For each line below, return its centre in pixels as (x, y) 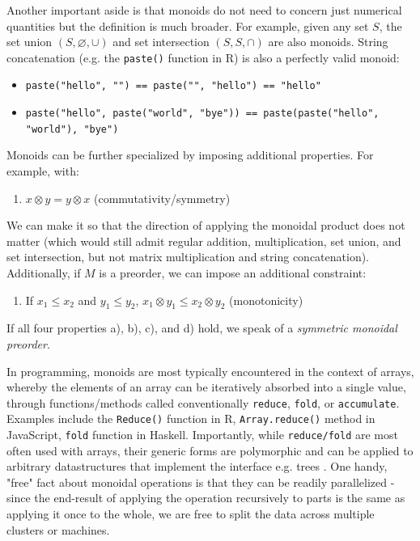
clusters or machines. (58, 529)
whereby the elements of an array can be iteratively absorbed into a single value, (206, 387)
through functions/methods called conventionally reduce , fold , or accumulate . (203, 402)
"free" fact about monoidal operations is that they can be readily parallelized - (201, 482)
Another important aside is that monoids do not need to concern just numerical (204, 10)
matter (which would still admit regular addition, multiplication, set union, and (204, 241)
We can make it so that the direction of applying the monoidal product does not (206, 225)
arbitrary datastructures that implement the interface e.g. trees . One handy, (197, 466)
